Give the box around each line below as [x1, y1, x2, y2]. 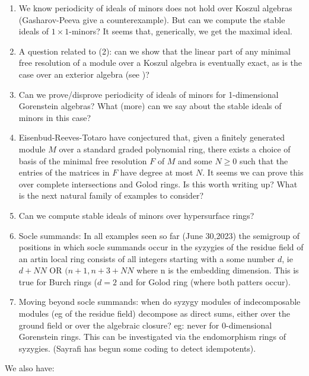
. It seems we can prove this [202, 166, 304, 179]
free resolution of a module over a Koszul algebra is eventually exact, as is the [18, 56, 302, 69]
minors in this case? [18, 111, 91, 123]
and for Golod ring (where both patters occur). [119, 275, 291, 288]
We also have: [5, 362, 55, 374]
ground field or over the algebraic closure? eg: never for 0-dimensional [18, 318, 272, 331]
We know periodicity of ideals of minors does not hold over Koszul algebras [18, 2, 292, 14]
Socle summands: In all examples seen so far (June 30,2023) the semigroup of [18, 229, 300, 241]
